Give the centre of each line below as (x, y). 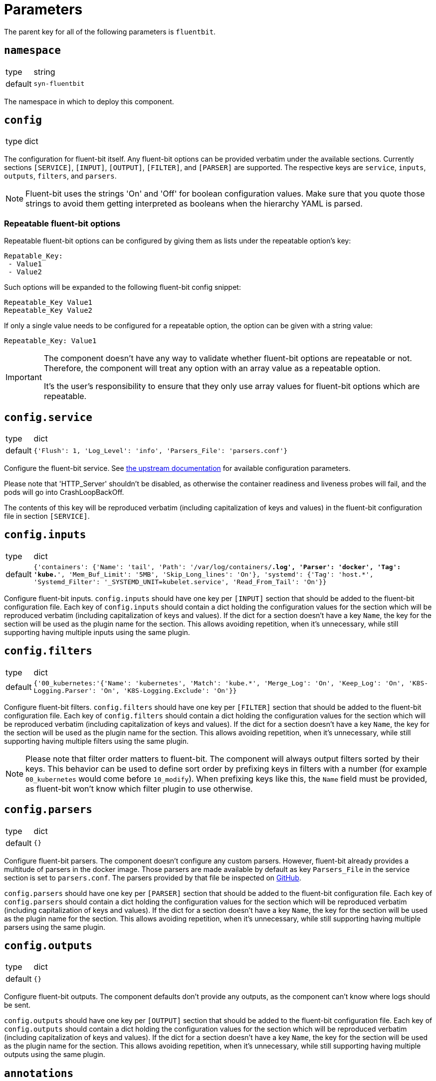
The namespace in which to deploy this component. (89, 101)
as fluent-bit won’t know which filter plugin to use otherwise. (139, 788)
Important (24, 377)
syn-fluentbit (59, 84)
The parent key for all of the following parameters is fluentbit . (110, 31)
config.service (48, 417)
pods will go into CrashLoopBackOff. (64, 492)
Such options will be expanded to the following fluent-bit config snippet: (122, 287)
